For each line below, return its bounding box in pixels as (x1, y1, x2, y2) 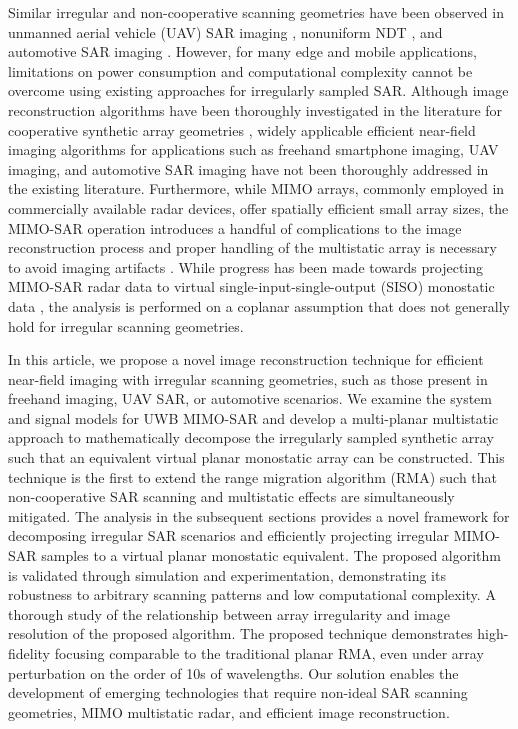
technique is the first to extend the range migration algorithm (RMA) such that (8, 466, 498, 487)
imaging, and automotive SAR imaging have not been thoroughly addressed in (8, 158, 489, 179)
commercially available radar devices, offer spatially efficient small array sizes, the (8, 197, 509, 218)
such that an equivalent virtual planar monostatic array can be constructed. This (8, 447, 505, 468)
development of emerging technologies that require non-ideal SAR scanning (8, 682, 468, 703)
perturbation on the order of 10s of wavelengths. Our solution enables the (8, 662, 459, 683)
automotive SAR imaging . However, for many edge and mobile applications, (8, 41, 477, 62)
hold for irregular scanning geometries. (8, 315, 244, 336)
